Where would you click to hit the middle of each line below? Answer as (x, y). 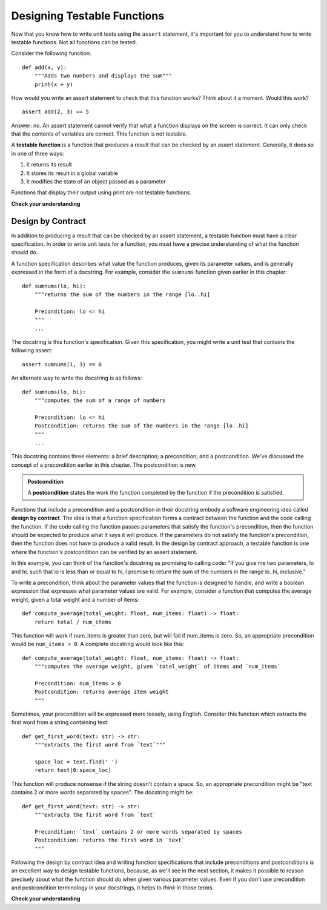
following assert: (32, 351)
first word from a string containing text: (60, 722)
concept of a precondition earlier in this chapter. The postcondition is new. (104, 465)
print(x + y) (54, 84)
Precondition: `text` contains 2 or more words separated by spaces (138, 832)
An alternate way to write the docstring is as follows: (77, 378)
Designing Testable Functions (88, 16)
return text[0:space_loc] (73, 770)
